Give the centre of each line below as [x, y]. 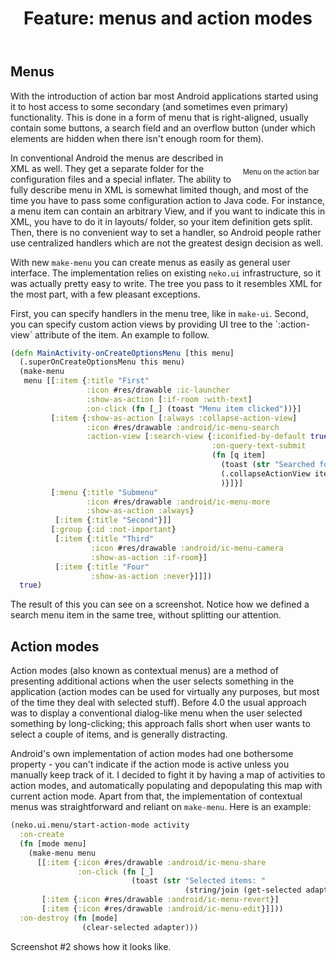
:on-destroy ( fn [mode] [68, 918]
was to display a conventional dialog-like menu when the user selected [156, 713]
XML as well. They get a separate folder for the [107, 168]
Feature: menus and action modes [168, 18]
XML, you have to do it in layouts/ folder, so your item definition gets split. [161, 221]
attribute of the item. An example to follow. [122, 334]
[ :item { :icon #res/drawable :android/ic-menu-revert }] [160, 900]
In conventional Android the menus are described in [117, 158]
